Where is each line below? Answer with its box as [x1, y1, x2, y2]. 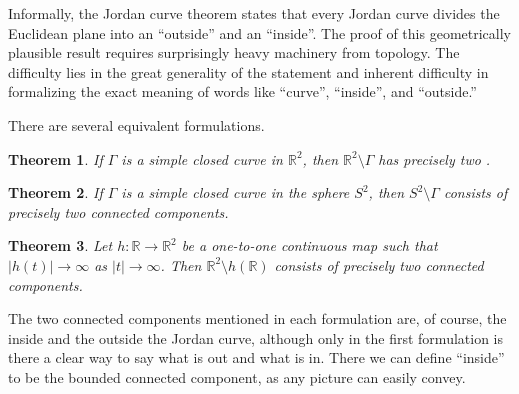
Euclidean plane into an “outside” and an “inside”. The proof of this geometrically [8, 22, 511, 43]
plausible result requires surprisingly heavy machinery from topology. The [8, 42, 460, 63]
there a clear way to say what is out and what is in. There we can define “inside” [8, 347, 505, 368]
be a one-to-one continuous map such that [181, 235, 438, 256]
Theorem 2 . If [8, 182, 103, 203]
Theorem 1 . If [8, 148, 103, 169]
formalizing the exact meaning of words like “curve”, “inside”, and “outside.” [8, 81, 477, 102]
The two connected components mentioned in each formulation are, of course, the [8, 308, 507, 329]
